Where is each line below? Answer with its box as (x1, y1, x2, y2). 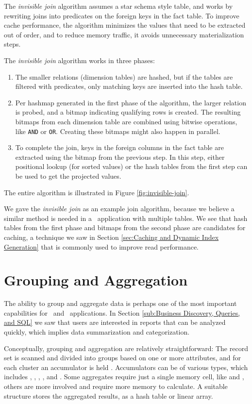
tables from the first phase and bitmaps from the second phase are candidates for (4, 222, 246, 233)
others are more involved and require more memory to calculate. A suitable (4, 381, 228, 391)
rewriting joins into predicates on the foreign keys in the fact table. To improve (4, 10, 239, 20)
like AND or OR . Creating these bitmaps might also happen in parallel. (15, 126, 220, 136)
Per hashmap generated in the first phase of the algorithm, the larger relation (15, 97, 246, 107)
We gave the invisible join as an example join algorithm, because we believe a (4, 203, 235, 214)
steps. (4, 39, 21, 49)
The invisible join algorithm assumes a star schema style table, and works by (4, 1, 233, 11)
